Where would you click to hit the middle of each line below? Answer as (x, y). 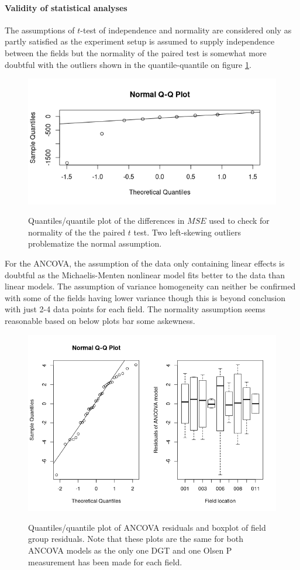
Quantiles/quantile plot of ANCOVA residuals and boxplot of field (147, 527)
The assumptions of (40, 30)
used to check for (239, 221)
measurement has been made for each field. (105, 562)
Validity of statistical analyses (66, 7)
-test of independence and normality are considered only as (186, 30)
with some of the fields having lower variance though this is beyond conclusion (145, 297)
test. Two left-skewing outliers (187, 232)
